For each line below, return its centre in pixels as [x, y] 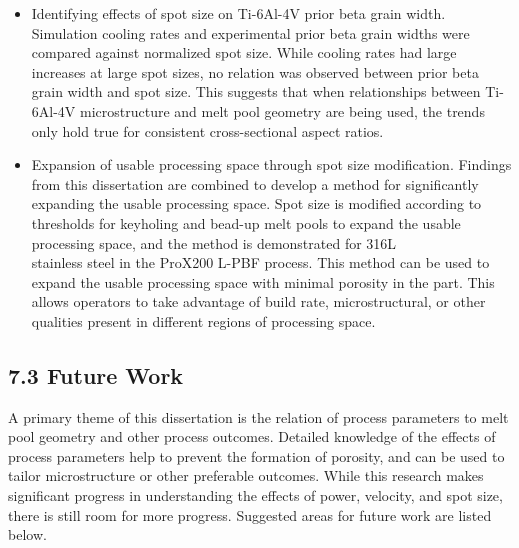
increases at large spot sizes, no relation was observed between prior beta [255, 71]
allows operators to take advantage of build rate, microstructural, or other [258, 301]
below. [27, 534]
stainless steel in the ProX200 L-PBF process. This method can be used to [260, 262]
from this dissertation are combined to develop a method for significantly [255, 183]
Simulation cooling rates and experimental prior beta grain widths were [250, 32]
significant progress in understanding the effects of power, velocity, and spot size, [255, 495]
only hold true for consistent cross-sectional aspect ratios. [207, 130]
